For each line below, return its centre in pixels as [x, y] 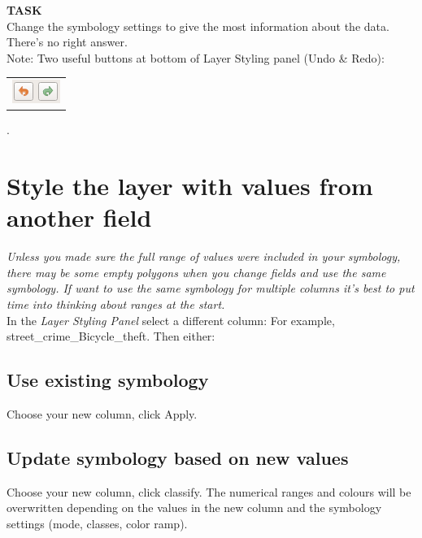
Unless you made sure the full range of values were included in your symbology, [204, 256]
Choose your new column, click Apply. [102, 413]
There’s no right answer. [67, 42]
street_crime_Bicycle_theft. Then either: [111, 336]
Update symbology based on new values [178, 457]
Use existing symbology [108, 380]
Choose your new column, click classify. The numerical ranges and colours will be [209, 491]
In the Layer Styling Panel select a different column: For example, [171, 320]
